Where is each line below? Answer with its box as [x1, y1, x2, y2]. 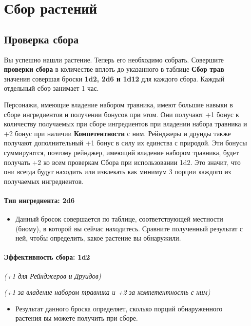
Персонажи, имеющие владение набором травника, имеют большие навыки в [4, 99, 233, 109]
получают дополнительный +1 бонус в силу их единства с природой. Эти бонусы [4, 138, 247, 148]
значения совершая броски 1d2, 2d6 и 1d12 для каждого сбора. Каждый [4, 73, 225, 83]
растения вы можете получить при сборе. [15, 313, 138, 323]
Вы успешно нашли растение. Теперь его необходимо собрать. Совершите [4, 54, 224, 64]
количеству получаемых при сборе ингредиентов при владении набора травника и [4, 119, 247, 129]
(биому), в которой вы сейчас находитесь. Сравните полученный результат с [15, 223, 243, 233]
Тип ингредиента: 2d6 [4, 195, 75, 205]
